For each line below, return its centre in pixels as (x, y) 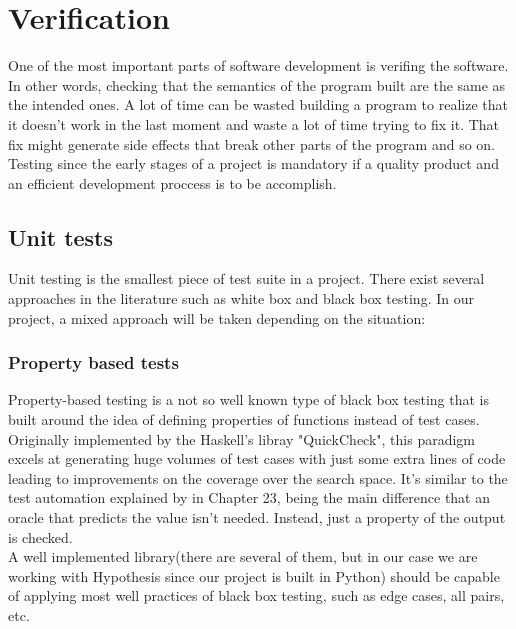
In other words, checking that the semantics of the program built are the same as (257, 84)
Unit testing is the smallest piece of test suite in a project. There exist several (246, 278)
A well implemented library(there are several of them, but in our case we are (243, 556)
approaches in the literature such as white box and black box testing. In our (241, 298)
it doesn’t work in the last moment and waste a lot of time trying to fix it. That (254, 123)
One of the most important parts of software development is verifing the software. (258, 65)
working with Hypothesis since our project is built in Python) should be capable (254, 575)
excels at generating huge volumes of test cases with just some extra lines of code (257, 458)
